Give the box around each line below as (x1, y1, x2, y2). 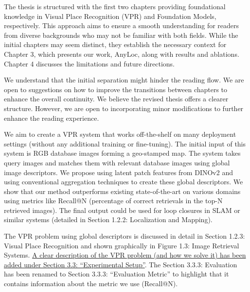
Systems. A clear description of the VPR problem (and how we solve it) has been (4, 250, 246, 260)
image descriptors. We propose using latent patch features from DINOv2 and (4, 167, 233, 177)
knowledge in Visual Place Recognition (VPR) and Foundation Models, (4, 11, 216, 21)
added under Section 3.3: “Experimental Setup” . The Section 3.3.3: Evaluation (4, 259, 237, 269)
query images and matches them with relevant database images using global (4, 157, 230, 167)
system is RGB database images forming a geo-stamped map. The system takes (4, 148, 241, 158)
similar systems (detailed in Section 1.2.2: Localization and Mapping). (4, 214, 213, 225)
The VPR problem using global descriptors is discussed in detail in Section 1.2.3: (4, 231, 245, 241)
